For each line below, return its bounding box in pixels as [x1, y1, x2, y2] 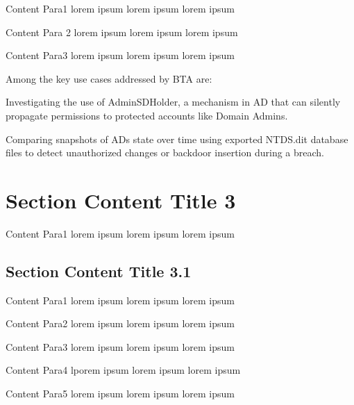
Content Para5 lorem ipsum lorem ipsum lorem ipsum [6, 386, 235, 401]
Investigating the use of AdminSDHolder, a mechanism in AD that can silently [6, 94, 341, 109]
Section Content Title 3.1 [6, 260, 192, 281]
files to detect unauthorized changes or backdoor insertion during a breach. [6, 145, 324, 160]
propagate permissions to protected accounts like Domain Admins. [6, 108, 288, 122]
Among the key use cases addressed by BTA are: [6, 71, 212, 85]
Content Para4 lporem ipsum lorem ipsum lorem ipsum [6, 363, 241, 377]
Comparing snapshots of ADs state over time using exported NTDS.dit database [6, 131, 348, 146]
